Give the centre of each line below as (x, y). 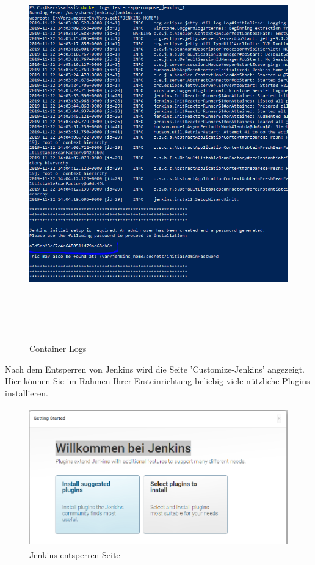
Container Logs (58, 348)
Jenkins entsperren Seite (75, 554)
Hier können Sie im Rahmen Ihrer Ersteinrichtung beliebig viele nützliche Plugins (157, 381)
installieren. (27, 392)
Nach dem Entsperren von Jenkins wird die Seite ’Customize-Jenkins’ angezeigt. (155, 369)
